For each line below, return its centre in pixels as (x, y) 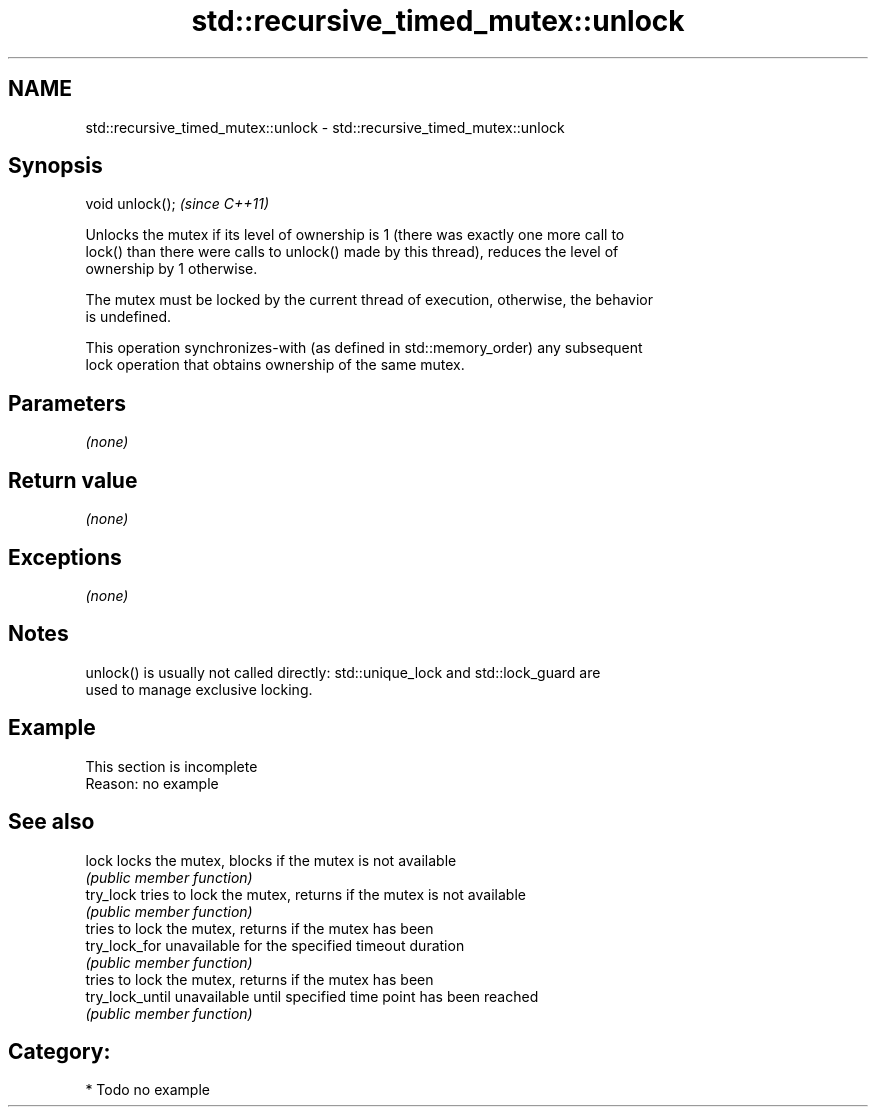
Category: (59, 1051)
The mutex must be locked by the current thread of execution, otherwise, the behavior (369, 300)
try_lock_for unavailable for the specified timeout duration (275, 945)
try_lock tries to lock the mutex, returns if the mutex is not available (305, 894)
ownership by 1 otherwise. (171, 269)
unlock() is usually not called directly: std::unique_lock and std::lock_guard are (343, 672)
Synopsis (55, 166)
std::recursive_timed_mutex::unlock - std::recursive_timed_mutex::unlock (325, 127)
